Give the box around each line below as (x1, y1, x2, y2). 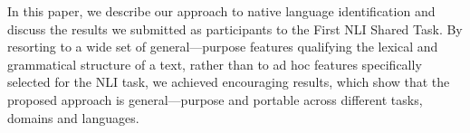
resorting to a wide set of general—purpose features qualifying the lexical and (7, 37, 438, 56)
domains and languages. (7, 108, 139, 127)
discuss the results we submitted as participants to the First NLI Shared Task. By (7, 19, 463, 38)
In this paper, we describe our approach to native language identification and (7, 2, 436, 20)
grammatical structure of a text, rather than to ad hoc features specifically (7, 54, 422, 73)
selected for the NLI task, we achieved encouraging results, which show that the (7, 72, 450, 91)
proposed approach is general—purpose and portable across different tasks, (7, 90, 423, 109)
